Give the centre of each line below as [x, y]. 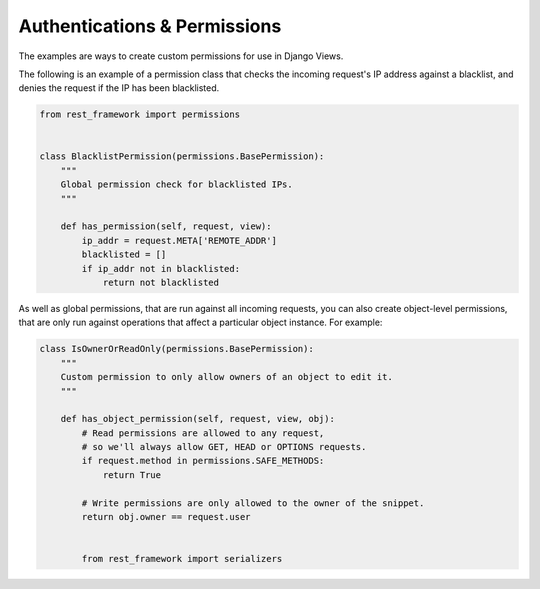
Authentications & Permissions [150, 26]
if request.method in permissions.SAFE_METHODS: [203, 461]
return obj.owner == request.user [166, 517]
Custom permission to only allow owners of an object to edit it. [227, 377]
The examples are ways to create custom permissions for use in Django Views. [181, 56]
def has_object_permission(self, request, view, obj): [197, 419]
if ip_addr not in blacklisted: [160, 268]
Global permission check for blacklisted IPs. [177, 184]
